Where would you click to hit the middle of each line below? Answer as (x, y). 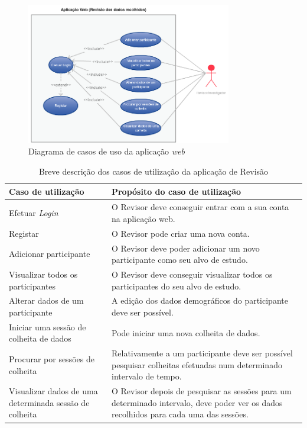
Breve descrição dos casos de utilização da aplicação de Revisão (153, 171)
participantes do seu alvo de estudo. (176, 286)
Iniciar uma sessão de (48, 326)
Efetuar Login (34, 213)
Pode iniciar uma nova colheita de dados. (186, 332)
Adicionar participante (50, 254)
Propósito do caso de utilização (176, 192)
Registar (24, 233)
